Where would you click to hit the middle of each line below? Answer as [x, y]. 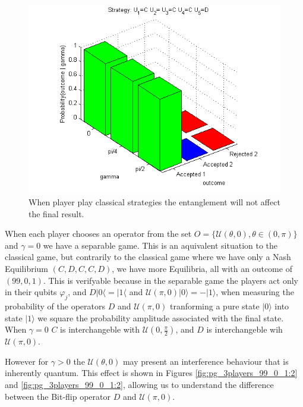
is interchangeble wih [244, 329]
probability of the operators [55, 306]
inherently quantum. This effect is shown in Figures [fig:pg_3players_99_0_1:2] [151, 373]
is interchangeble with [100, 329]
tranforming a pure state [214, 306]
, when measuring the [255, 292]
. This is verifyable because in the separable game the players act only [171, 280]
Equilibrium [26, 268]
